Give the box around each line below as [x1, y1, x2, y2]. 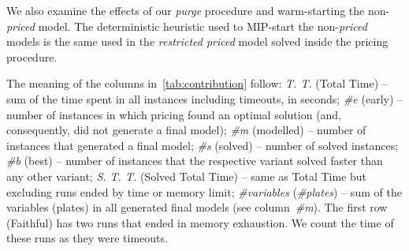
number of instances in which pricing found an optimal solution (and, [6, 106, 342, 122]
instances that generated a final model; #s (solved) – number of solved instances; [6, 137, 399, 153]
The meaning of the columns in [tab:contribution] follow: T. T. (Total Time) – [6, 75, 388, 92]
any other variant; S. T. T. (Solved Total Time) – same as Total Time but [6, 167, 367, 184]
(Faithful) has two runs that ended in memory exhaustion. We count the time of [6, 214, 394, 230]
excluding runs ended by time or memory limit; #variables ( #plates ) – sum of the [6, 183, 402, 200]
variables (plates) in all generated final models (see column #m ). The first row [6, 199, 388, 215]
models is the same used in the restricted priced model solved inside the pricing [6, 33, 389, 50]
